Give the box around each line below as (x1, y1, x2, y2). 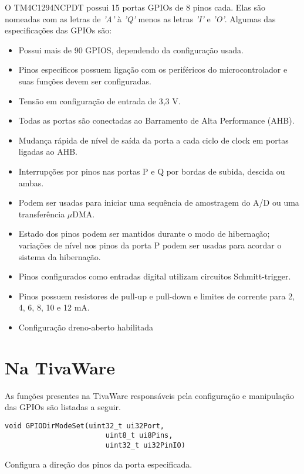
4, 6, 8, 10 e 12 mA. (18, 301, 90, 313)
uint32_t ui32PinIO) (105, 441, 185, 450)
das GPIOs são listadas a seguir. (5, 401, 121, 413)
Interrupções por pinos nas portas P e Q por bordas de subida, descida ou (18, 165, 285, 177)
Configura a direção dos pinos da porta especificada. (5, 458, 192, 470)
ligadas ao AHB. (18, 145, 78, 158)
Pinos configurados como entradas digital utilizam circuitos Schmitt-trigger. (18, 270, 291, 282)
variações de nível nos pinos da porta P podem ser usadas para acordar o (18, 238, 282, 251)
